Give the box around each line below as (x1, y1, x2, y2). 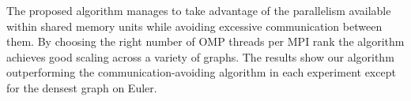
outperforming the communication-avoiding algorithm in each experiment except (6, 64, 396, 80)
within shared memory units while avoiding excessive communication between (6, 17, 383, 34)
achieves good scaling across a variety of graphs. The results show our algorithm (6, 48, 394, 65)
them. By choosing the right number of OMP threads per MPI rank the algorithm (6, 33, 405, 50)
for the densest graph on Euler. (6, 79, 157, 95)
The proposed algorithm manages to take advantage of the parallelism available (6, 2, 391, 18)
